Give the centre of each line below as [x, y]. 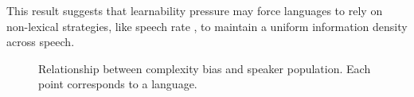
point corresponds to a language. [118, 84]
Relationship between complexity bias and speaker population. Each [205, 68]
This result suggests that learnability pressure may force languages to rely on [195, 10]
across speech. [41, 42]
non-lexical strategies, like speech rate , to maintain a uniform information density [207, 26]
